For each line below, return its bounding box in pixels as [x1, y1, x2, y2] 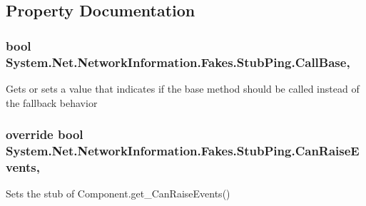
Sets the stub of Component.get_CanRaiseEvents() [6, 186, 230, 201]
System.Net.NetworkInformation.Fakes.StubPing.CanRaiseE [6, 141, 360, 159]
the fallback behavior [6, 95, 98, 110]
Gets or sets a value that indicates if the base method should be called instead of [6, 81, 360, 96]
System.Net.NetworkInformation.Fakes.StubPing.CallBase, [6, 53, 350, 71]
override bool [6, 125, 83, 143]
